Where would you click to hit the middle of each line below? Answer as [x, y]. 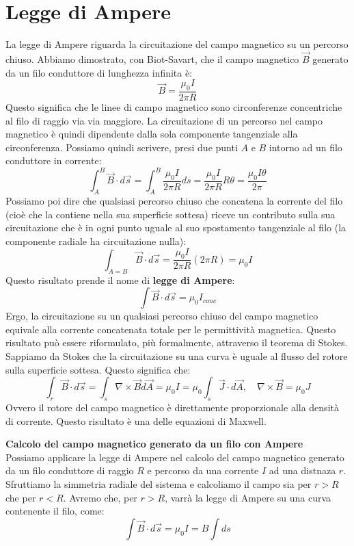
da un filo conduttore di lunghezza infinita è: [99, 72]
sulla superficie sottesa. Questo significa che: [98, 369]
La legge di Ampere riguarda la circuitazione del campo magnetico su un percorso [177, 44]
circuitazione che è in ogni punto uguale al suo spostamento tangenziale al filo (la [176, 227]
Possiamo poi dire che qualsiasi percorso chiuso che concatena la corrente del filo [174, 201]
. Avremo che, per [100, 497]
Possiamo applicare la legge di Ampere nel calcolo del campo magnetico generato [175, 457]
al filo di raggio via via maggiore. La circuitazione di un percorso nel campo [164, 120]
